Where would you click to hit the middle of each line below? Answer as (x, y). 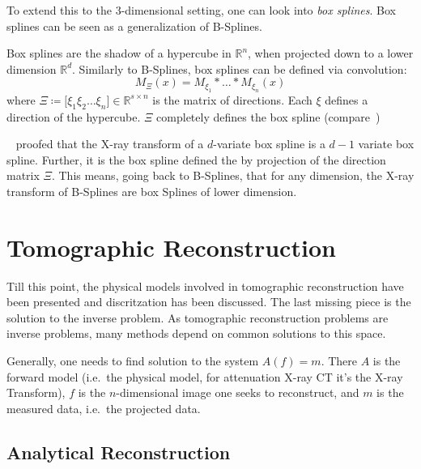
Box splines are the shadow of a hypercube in (119, 53)
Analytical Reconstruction (119, 452)
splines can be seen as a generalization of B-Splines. (134, 26)
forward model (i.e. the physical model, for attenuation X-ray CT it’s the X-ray (205, 376)
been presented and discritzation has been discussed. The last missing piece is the (209, 302)
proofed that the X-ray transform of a (110, 144)
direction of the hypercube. (74, 116)
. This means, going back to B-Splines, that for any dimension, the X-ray (233, 175)
